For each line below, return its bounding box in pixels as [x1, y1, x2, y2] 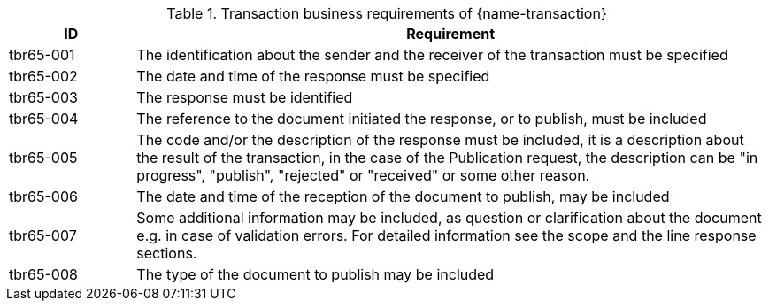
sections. [136, 244, 197, 262]
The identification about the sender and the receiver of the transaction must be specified [136, 46, 728, 64]
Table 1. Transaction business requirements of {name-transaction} [166, 4, 607, 22]
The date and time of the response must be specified [136, 67, 490, 85]
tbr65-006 [9, 188, 78, 205]
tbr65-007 [9, 227, 77, 244]
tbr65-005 [9, 149, 78, 166]
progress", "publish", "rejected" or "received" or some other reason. [136, 166, 590, 184]
